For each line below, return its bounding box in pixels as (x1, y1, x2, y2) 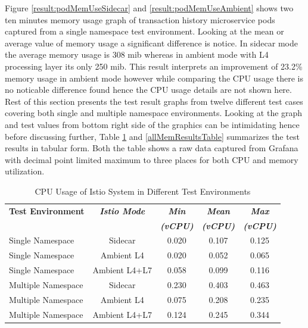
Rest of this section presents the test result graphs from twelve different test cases (5, 95, 303, 107)
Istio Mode (99, 204, 145, 217)
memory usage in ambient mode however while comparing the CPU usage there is (5, 71, 304, 84)
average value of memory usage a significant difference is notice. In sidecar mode (5, 36, 298, 49)
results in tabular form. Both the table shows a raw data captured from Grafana (5, 142, 298, 154)
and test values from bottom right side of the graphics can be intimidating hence (5, 118, 300, 130)
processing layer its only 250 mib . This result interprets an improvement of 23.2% (5, 60, 303, 72)
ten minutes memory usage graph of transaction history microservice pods (5, 13, 275, 26)
